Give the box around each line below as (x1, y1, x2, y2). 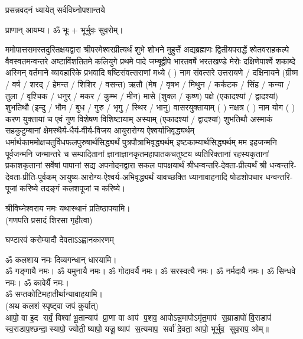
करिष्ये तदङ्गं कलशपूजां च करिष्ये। (19, 182, 126, 194)
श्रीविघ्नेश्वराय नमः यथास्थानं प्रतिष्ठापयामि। (5, 201, 131, 214)
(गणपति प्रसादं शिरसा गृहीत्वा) (5, 213, 93, 226)
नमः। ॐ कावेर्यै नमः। (5, 276, 70, 288)
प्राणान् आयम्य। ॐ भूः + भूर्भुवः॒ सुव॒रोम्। (5, 23, 123, 35)
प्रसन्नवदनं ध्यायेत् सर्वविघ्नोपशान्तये (5, 4, 105, 15)
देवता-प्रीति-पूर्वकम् (5, 170, 57, 182)
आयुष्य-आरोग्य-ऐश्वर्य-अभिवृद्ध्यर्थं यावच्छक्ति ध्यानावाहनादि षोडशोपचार (59, 170, 263, 182)
